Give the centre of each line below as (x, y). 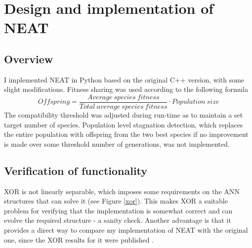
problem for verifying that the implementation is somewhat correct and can (118, 210)
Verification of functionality (76, 170)
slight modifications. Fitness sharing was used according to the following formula (126, 89)
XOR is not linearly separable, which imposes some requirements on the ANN (122, 191)
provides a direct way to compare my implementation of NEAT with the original (126, 229)
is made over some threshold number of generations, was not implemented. (117, 144)
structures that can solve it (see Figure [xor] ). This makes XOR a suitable (116, 201)
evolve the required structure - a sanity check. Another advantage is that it (118, 220)
